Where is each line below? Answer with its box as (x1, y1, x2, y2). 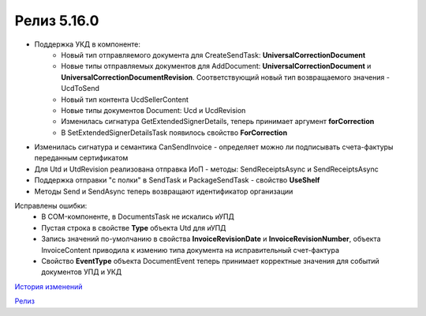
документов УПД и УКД (41, 267, 122, 276)
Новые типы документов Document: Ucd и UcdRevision (61, 105, 246, 115)
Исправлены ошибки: (14, 201, 88, 211)
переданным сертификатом (34, 153, 129, 163)
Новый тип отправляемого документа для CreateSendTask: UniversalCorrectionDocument (61, 50, 366, 59)
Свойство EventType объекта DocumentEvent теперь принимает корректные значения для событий (41, 256, 380, 265)
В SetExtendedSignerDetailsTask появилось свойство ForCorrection (61, 127, 288, 137)
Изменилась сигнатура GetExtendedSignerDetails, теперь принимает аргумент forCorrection (61, 117, 375, 126)
